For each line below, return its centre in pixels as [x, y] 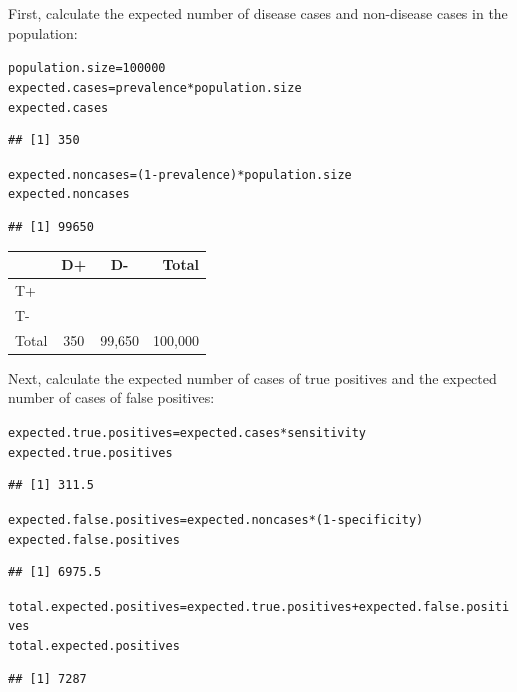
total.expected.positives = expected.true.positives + [183, 606]
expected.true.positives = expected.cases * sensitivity [187, 432]
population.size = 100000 [87, 68]
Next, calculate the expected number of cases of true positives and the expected [252, 377]
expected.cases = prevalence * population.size [155, 87]
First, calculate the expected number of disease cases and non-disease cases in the [258, 13]
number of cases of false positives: [111, 397]
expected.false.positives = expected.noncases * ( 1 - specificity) [216, 519]
